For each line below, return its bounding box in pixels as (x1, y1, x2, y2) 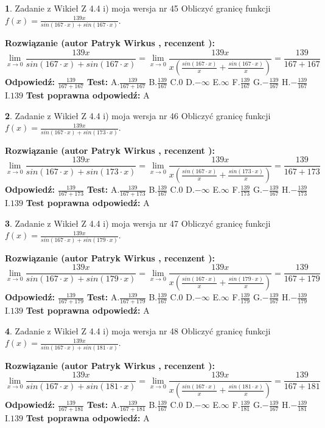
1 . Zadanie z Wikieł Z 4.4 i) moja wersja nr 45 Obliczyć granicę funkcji (5, 2, 271, 14)
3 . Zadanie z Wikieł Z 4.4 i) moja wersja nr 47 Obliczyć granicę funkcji (5, 216, 271, 229)
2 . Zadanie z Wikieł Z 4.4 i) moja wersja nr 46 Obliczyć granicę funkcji (5, 109, 271, 122)
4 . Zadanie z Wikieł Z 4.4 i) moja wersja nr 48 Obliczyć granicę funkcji (5, 324, 271, 337)
